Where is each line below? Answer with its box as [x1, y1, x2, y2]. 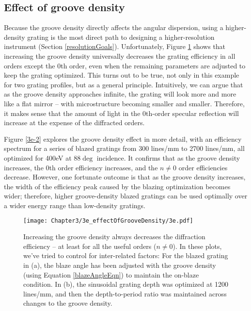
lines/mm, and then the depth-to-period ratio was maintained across [23, 288, 227, 298]
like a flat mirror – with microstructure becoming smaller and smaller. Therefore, [4, 98, 245, 108]
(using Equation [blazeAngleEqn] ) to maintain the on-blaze [23, 269, 199, 279]
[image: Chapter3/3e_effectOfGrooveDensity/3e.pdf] [23, 217, 193, 225]
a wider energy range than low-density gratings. [4, 200, 145, 210]
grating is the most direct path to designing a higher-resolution [27, 32, 215, 42]
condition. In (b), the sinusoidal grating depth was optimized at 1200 [23, 279, 229, 289]
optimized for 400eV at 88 [4, 152, 81, 163]
